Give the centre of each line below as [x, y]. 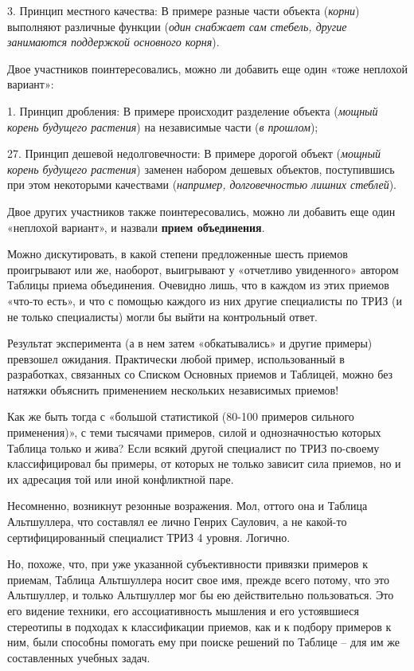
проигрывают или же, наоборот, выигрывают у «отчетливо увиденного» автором [203, 269]
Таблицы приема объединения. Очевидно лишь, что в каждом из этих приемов [198, 285]
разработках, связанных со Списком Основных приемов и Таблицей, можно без [200, 374]
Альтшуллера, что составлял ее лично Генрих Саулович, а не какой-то [177, 522]
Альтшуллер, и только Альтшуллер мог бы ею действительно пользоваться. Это [201, 595]
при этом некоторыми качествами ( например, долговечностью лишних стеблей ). [202, 184]
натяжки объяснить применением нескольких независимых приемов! [173, 389]
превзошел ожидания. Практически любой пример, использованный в [176, 358]
